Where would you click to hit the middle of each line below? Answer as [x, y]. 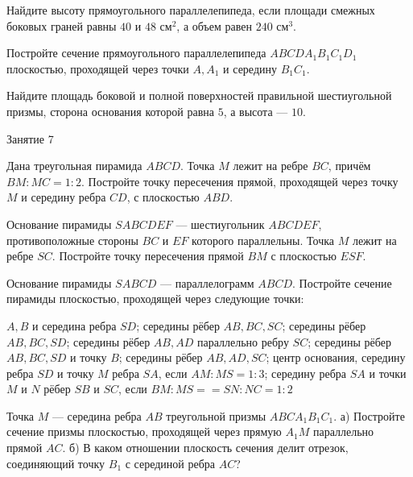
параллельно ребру [243, 341]
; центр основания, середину [336, 357]
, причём [349, 166]
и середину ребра [64, 197]
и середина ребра [74, 325]
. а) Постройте [369, 415]
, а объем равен [214, 25]
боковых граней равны [62, 25]
